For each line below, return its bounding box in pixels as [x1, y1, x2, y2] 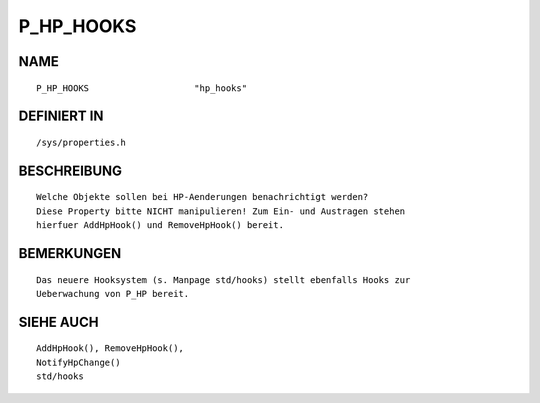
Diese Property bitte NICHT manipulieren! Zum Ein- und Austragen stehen [36, 205, 406, 217]
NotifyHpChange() [36, 356, 121, 368]
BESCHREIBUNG [18, 162, 123, 179]
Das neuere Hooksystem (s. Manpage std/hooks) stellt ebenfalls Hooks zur [36, 274, 411, 285]
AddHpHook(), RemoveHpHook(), [36, 343, 185, 354]
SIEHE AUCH [18, 313, 99, 330]
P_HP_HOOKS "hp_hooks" [36, 82, 248, 94]
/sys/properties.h [36, 136, 127, 148]
